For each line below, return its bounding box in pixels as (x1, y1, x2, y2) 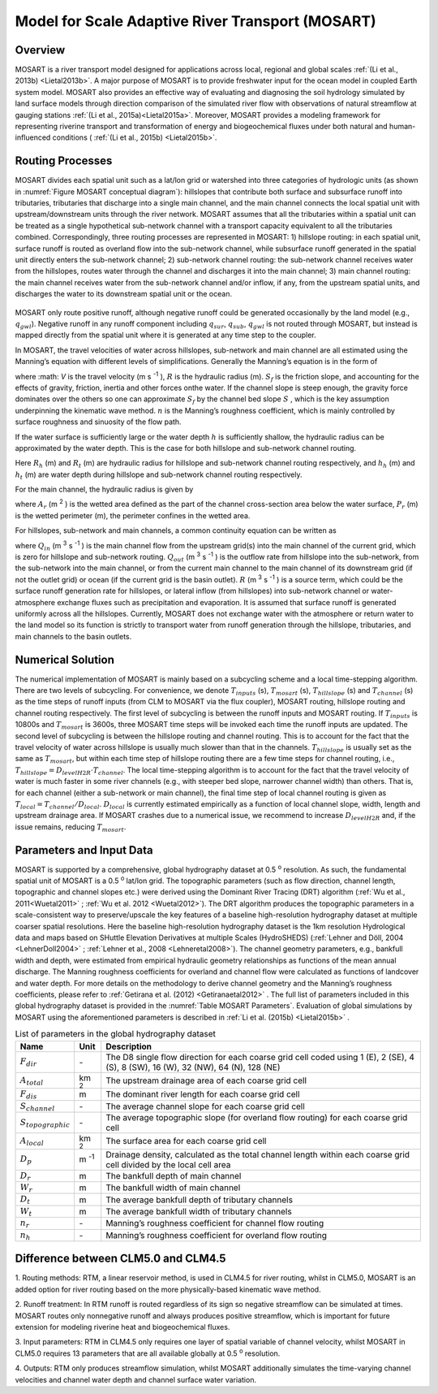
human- (389, 122, 416, 132)
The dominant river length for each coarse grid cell (105, 1089, 300, 1100)
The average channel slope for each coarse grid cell (105, 1101, 306, 1112)
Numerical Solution (15, 652, 115, 666)
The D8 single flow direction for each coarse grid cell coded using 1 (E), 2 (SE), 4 (105, 1051, 415, 1063)
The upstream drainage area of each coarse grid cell (105, 1075, 307, 1086)
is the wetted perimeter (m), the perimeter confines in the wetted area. (15, 510, 251, 520)
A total (19, 1075, 44, 1087)
